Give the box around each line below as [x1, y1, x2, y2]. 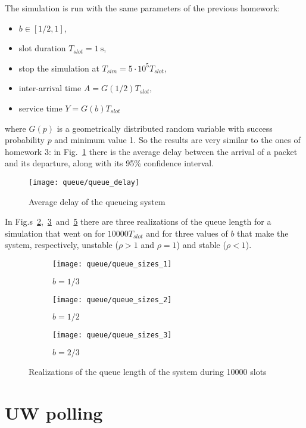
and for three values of [146, 227, 228, 239]
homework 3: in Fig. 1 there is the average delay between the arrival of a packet [5, 145, 298, 157]
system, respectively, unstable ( [5, 238, 118, 251]
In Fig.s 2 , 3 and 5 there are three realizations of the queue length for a [5, 215, 271, 228]
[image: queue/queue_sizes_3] [52, 331, 172, 340]
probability [5, 134, 45, 146]
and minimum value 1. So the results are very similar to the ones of [54, 134, 301, 146]
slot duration [18, 42, 66, 54]
